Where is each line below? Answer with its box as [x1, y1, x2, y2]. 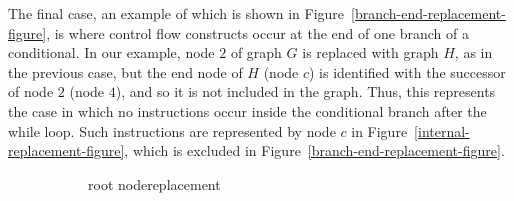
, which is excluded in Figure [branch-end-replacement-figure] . [124, 140, 505, 161]
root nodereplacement [88, 173, 221, 194]
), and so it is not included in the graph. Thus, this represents [115, 81, 496, 102]
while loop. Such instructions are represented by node [8, 120, 336, 141]
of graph [230, 42, 282, 63]
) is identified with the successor [309, 61, 506, 82]
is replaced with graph [302, 42, 439, 63]
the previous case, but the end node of [8, 61, 243, 82]
